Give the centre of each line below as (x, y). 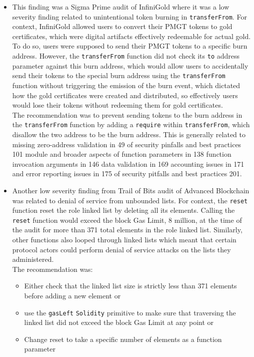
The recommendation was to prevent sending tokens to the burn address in (127, 114)
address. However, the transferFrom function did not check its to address (126, 56)
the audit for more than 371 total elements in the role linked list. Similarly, (127, 230)
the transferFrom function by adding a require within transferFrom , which (131, 124)
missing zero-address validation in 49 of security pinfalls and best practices (127, 144)
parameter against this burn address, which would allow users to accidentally (130, 65)
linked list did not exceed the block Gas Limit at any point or (119, 322)
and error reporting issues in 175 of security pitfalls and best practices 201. (127, 173)
